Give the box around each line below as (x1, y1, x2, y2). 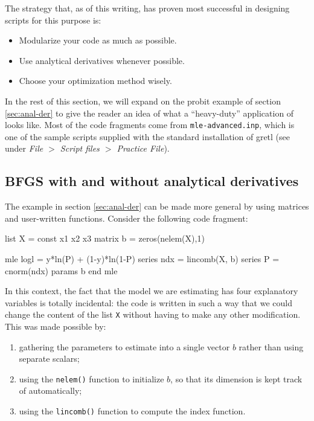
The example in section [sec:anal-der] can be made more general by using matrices (5, 200, 309, 213)
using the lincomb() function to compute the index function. (19, 405, 246, 417)
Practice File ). (117, 142, 170, 155)
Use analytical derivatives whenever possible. (19, 54, 185, 66)
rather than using (239, 340, 304, 353)
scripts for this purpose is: (5, 13, 101, 26)
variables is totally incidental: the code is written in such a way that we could (5, 296, 292, 309)
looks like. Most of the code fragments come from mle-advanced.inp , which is (5, 118, 295, 131)
